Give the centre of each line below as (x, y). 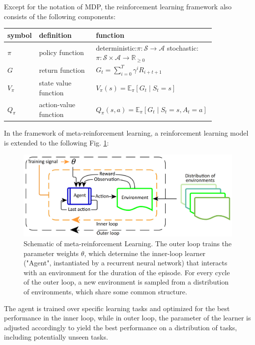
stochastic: (183, 47)
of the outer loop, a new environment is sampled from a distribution (126, 282)
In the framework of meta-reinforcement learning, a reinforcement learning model (126, 133)
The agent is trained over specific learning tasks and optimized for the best (117, 308)
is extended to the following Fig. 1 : (57, 142)
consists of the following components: (60, 16)
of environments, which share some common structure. (105, 291)
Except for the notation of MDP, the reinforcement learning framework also (118, 6)
